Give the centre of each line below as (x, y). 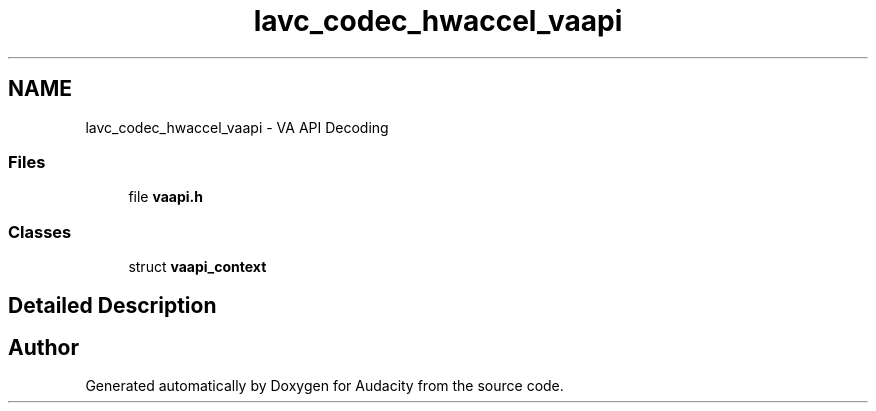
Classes (40, 231)
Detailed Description (112, 305)
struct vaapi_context (197, 267)
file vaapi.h (165, 197)
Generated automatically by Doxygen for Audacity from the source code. (324, 386)
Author (43, 347)
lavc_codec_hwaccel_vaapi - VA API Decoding (237, 127)
